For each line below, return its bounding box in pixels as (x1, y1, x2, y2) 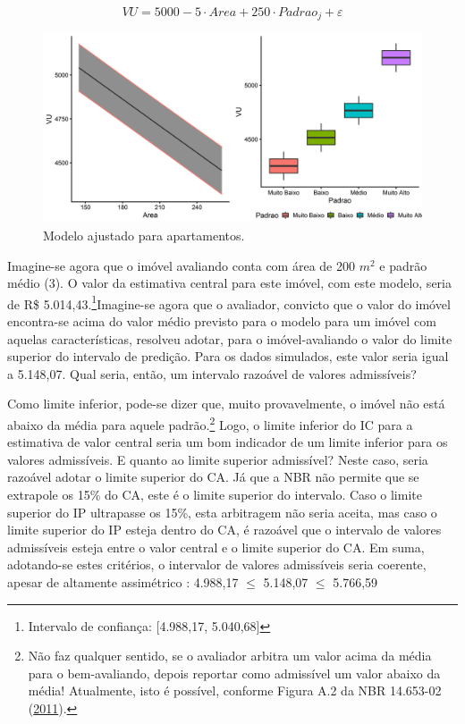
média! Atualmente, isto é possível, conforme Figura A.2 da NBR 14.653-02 (28, 681, 442, 700)
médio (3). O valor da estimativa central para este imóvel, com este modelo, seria (7, 274, 452, 292)
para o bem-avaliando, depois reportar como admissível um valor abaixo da (28, 663, 441, 682)
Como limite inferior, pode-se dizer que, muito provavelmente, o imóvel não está (7, 394, 445, 413)
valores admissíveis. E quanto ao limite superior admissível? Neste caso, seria (7, 450, 428, 468)
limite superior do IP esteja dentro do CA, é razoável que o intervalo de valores (7, 520, 442, 539)
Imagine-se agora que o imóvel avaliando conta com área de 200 (7, 256, 355, 274)
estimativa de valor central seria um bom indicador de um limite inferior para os (7, 433, 448, 451)
